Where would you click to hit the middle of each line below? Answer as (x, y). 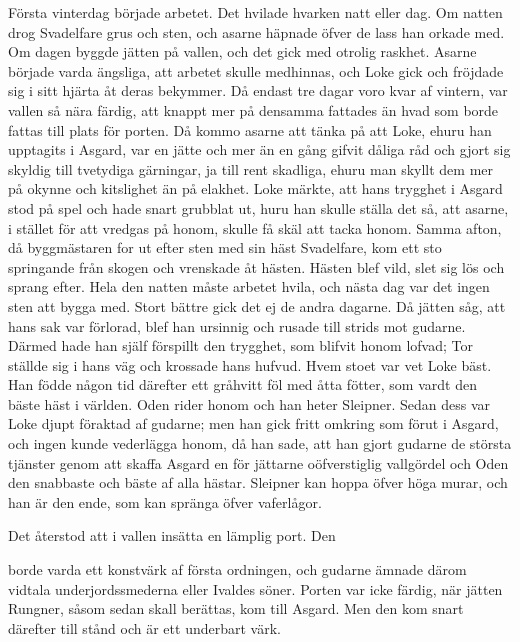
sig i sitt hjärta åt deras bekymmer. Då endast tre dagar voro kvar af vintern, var (258, 90)
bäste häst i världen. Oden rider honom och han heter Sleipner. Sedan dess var (249, 403)
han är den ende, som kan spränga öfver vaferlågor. (165, 501)
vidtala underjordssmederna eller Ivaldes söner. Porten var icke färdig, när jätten (255, 588)
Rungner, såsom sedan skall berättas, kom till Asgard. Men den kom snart (236, 608)
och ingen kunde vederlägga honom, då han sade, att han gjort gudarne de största (260, 443)
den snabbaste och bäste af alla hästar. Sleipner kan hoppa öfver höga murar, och (258, 482)
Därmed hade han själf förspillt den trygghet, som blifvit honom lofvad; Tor (240, 345)
